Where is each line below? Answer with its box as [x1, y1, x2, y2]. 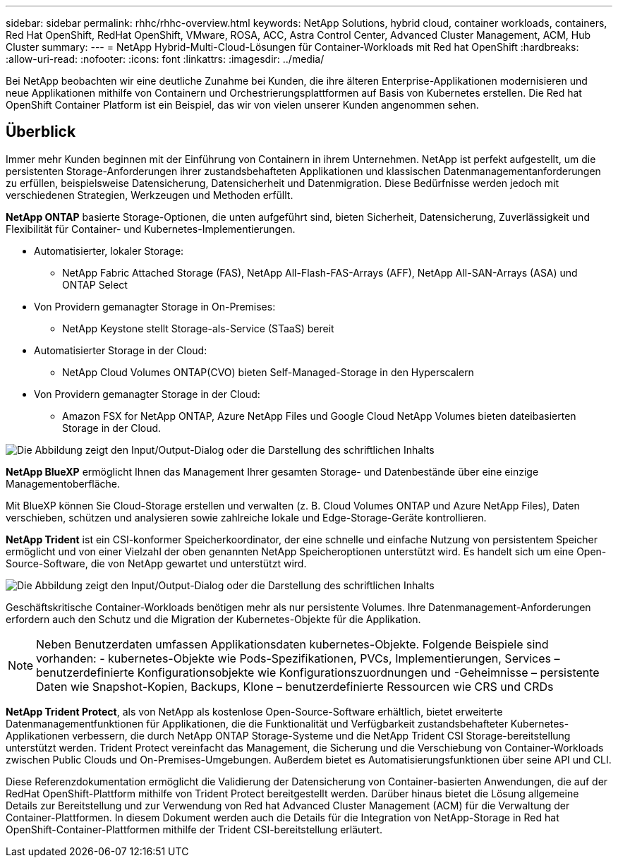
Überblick [6, 123, 76, 141]
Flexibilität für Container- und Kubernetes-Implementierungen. [6, 222, 296, 235]
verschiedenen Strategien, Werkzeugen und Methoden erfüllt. [6, 188, 293, 201]
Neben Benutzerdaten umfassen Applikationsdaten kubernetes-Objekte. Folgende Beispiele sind [36, 636, 549, 651]
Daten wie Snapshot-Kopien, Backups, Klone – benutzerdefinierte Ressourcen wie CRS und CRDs [36, 679, 554, 694]
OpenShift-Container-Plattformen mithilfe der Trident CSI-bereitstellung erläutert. [6, 823, 383, 835]
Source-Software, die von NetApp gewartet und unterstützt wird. [6, 557, 307, 569]
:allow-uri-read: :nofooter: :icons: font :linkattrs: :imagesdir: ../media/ [6, 53, 325, 65]
